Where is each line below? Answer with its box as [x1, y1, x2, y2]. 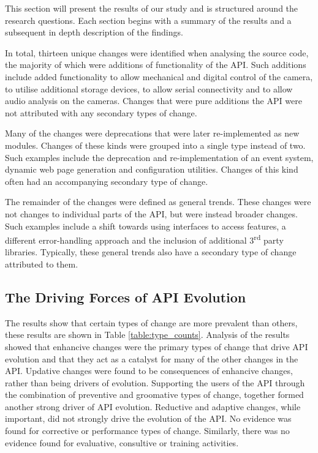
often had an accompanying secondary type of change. [5, 174, 208, 187]
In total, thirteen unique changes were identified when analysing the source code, [5, 46, 309, 59]
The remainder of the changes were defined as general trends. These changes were [5, 195, 311, 208]
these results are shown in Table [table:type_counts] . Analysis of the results [5, 328, 290, 341]
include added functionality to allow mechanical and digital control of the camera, [5, 70, 313, 83]
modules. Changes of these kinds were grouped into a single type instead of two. [5, 138, 306, 151]
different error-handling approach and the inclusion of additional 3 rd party [5, 232, 284, 246]
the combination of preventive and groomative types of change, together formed [5, 388, 304, 401]
